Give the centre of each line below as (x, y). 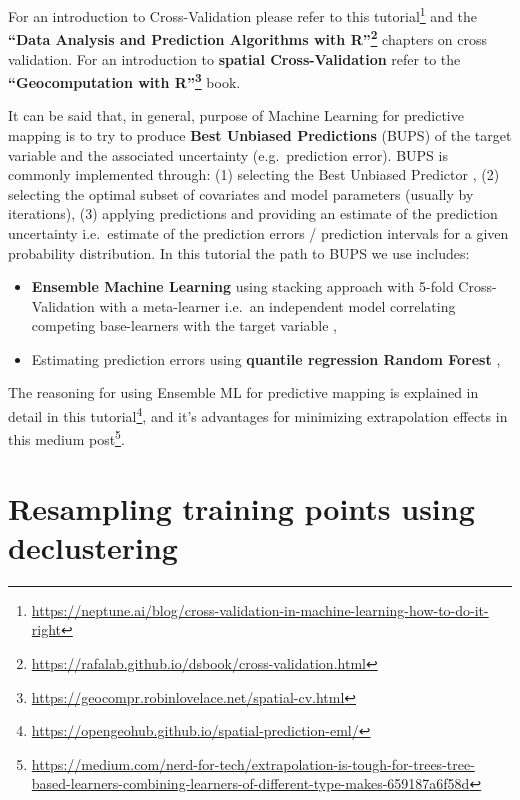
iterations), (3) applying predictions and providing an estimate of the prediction (253, 213)
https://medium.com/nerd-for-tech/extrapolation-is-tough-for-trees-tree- (253, 763)
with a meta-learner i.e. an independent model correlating (277, 305)
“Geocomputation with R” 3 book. (124, 80)
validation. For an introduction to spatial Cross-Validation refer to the (234, 58)
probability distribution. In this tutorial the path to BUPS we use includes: (239, 252)
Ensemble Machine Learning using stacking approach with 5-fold (242, 286)
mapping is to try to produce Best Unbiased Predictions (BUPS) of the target (260, 134)
